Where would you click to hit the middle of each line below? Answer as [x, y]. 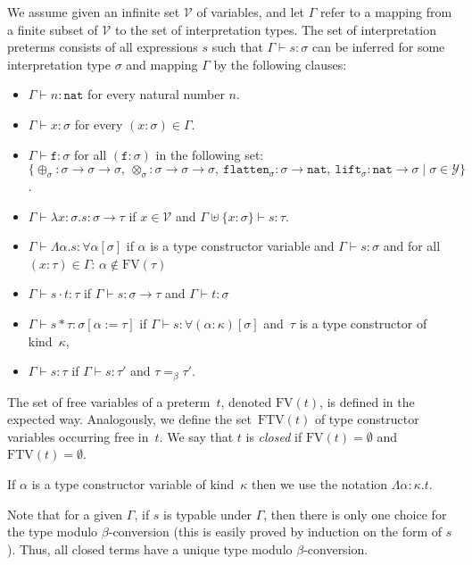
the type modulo [53, 532]
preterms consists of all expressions [103, 47]
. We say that [196, 436]
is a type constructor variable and [242, 246]
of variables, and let [251, 12]
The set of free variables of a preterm [109, 401]
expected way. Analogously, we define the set [129, 419]
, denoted [246, 401]
